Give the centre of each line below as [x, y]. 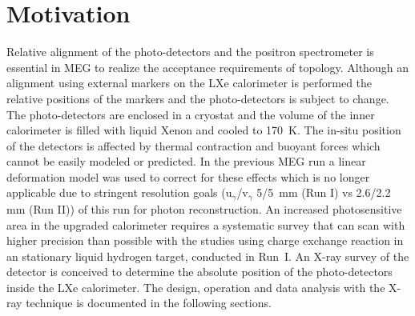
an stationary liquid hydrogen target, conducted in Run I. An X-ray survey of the [208, 256]
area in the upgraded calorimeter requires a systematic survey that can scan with [206, 224]
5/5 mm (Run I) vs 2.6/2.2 [324, 192]
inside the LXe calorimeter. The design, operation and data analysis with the [196, 287]
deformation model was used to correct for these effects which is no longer [188, 176]
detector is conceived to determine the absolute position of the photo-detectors [199, 272]
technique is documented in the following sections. [149, 303]
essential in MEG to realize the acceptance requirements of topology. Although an [207, 67]
